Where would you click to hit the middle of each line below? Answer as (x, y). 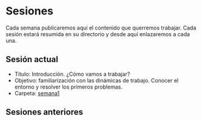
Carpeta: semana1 (37, 93)
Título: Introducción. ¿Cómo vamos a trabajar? (72, 74)
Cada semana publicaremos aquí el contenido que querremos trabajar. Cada (101, 28)
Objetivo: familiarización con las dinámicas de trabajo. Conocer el (96, 80)
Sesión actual (32, 59)
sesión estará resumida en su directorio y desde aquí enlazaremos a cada (98, 34)
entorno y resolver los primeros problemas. (68, 87)
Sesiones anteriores (44, 112)
